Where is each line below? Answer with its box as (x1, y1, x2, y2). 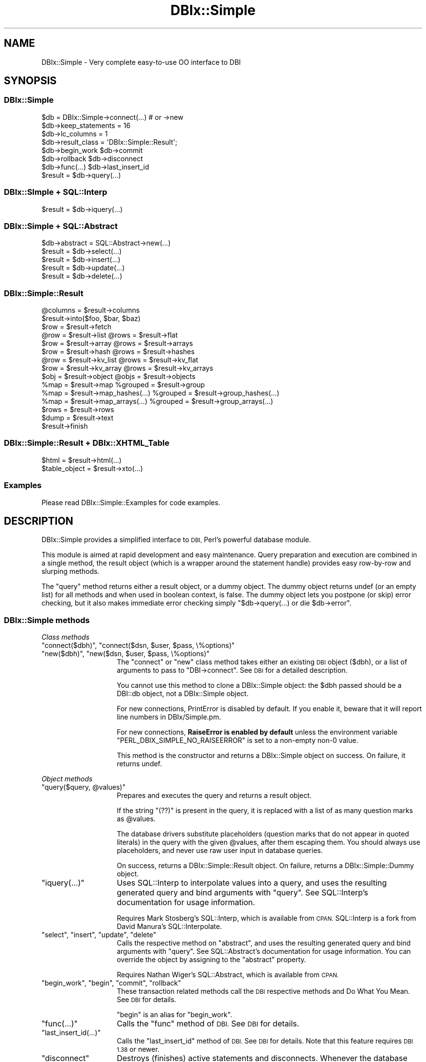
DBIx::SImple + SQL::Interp (4, 187, 107, 197)
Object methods (41, 775, 93, 783)
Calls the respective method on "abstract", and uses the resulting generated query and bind (117, 939, 411, 948)
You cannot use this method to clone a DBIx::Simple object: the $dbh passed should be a (117, 681, 402, 690)
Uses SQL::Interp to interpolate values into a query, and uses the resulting (117, 878, 387, 888)
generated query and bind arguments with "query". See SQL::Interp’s (117, 888, 369, 898)
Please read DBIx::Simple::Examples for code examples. (41, 498, 220, 507)
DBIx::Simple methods (4, 615, 90, 625)
